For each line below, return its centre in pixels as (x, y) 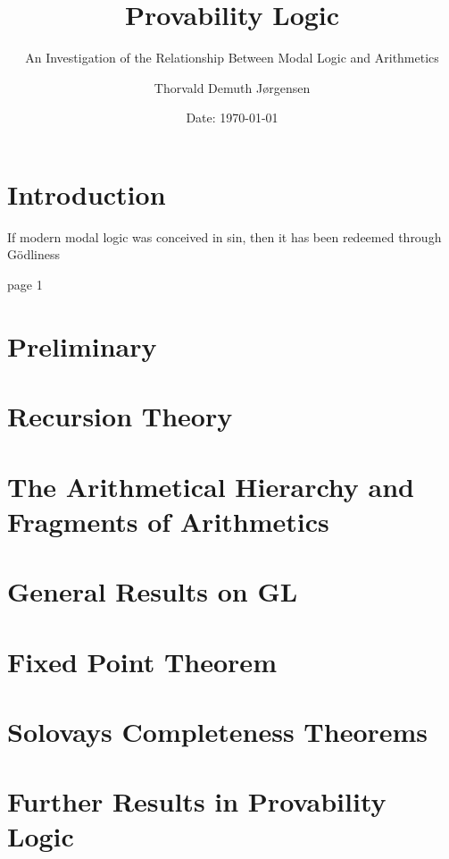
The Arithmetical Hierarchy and (211, 486)
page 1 (25, 285)
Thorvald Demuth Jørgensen (232, 87)
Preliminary (82, 345)
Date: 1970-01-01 (232, 118)
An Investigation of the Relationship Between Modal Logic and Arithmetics (232, 58)
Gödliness (33, 254)
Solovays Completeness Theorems (218, 731)
